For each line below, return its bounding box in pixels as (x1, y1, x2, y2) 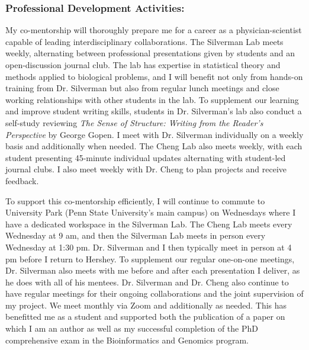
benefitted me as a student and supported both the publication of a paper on (5, 310, 285, 323)
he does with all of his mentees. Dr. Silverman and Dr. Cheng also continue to (5, 275, 289, 288)
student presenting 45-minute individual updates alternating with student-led (5, 151, 286, 163)
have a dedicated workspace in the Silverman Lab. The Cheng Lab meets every (5, 217, 292, 230)
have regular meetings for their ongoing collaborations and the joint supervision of (5, 287, 304, 300)
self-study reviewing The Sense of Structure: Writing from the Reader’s (5, 116, 263, 129)
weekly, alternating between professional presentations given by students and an (5, 47, 295, 59)
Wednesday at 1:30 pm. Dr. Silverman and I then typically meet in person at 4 (5, 240, 292, 253)
